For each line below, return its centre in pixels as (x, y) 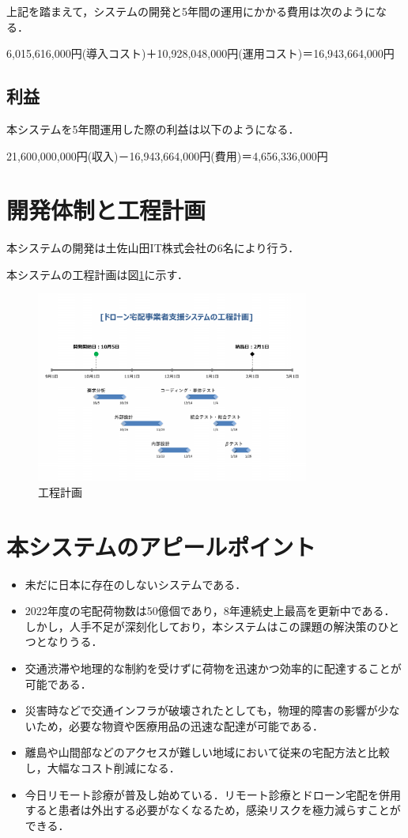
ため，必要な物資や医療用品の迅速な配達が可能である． (179, 725)
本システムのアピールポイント (161, 546)
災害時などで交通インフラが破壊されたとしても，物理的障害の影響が (201, 710)
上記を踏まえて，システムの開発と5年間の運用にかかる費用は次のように (191, 11)
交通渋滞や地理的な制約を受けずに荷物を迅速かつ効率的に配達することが (213, 668)
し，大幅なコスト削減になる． (102, 767)
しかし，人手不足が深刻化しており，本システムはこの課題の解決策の (201, 626)
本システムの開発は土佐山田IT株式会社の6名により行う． (153, 248)
